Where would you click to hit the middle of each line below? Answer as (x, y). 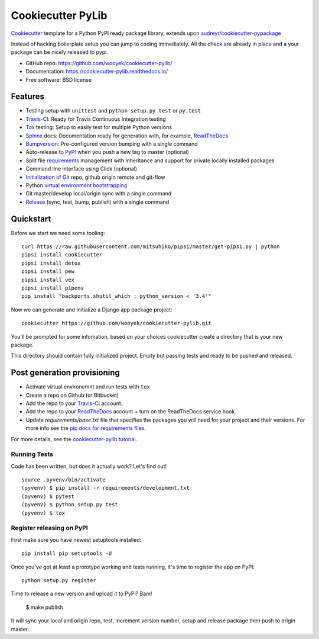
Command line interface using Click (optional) (82, 169)
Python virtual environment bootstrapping (76, 185)
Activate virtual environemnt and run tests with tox (88, 387)
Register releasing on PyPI (49, 528)
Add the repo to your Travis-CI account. (74, 403)
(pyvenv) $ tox (43, 513)
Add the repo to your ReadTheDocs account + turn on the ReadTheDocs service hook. (131, 412)
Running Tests (32, 454)
